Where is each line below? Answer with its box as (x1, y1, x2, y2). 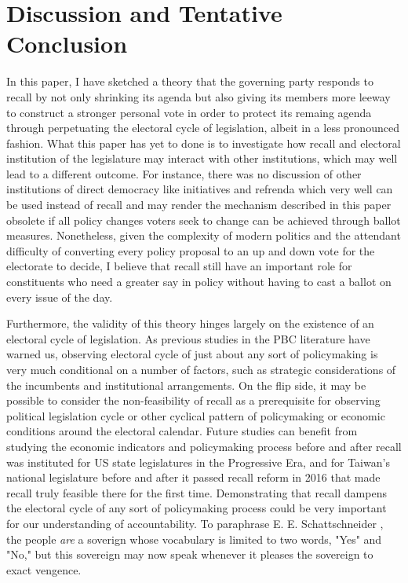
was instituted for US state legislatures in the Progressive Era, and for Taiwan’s (6, 453, 390, 470)
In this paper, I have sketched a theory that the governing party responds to (6, 73, 373, 90)
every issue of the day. (6, 288, 113, 305)
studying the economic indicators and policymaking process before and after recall (6, 438, 402, 454)
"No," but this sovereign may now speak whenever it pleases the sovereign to (6, 546, 373, 563)
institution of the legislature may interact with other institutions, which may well (6, 150, 398, 167)
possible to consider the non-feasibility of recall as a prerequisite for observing (6, 392, 381, 409)
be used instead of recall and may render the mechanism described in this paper (6, 196, 392, 213)
